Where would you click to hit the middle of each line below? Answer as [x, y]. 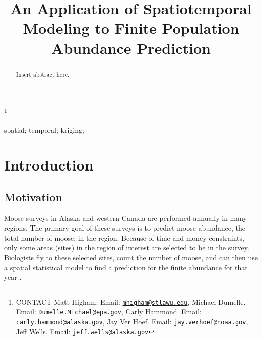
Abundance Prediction [131, 48]
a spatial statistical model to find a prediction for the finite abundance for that [126, 267]
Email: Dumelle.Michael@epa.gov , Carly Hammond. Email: [109, 311]
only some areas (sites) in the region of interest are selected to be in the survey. [127, 247]
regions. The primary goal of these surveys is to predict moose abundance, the [125, 228]
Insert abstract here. [43, 74]
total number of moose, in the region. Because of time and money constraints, [124, 237]
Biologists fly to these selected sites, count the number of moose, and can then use [131, 257]
